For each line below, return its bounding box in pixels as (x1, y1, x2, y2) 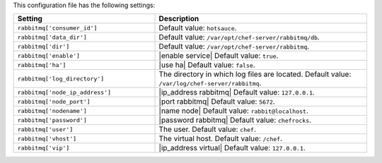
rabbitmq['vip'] (17, 144, 70, 152)
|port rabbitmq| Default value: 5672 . (158, 97, 275, 107)
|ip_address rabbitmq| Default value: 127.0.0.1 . (158, 87, 315, 97)
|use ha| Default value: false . (158, 60, 255, 70)
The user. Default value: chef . (158, 124, 256, 134)
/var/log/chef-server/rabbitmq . (158, 78, 262, 88)
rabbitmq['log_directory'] (17, 75, 105, 83)
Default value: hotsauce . (158, 23, 237, 33)
